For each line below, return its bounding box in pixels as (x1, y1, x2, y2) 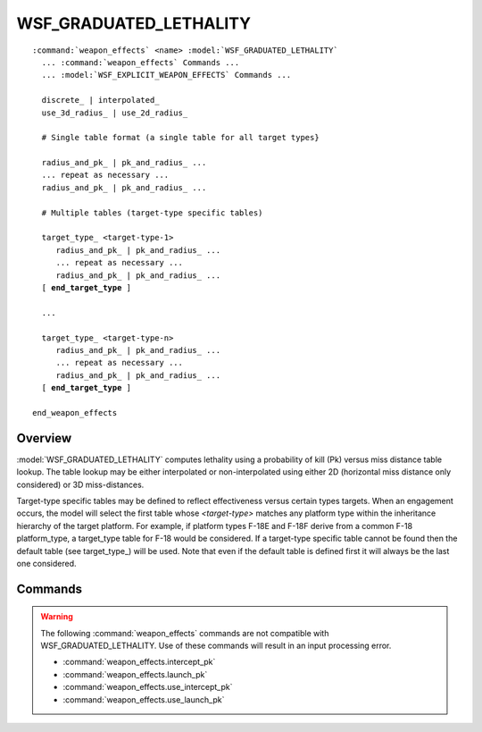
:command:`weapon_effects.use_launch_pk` (62, 694, 225, 705)
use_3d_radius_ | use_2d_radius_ (41, 107, 188, 118)
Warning (40, 611, 73, 622)
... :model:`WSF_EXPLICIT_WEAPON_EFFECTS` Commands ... (41, 70, 292, 80)
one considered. (16, 558, 77, 568)
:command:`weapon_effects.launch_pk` (62, 669, 208, 679)
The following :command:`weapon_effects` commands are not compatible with (40, 627, 329, 638)
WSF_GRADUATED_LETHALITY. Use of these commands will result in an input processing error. (40, 640, 392, 652)
